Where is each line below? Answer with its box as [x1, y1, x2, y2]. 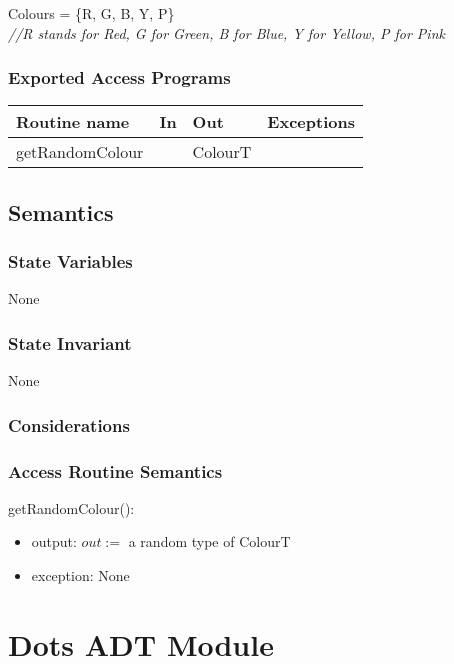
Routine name [16, 110, 130, 134]
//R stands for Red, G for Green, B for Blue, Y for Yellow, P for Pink [8, 22, 445, 43]
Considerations [8, 412, 130, 437]
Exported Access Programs [8, 65, 231, 90]
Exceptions [267, 110, 355, 134]
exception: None [31, 565, 130, 586]
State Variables [8, 249, 133, 274]
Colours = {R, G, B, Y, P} [8, 3, 175, 23]
